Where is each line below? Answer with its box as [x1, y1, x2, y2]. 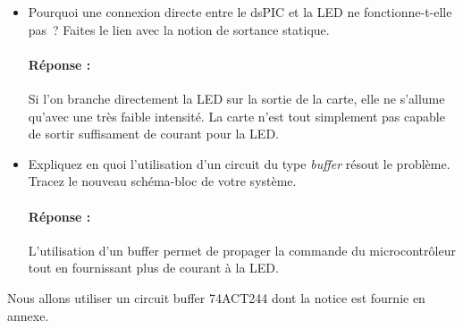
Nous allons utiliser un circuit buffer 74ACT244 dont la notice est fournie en [7, 288, 425, 307]
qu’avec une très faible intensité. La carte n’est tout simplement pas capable [28, 106, 445, 125]
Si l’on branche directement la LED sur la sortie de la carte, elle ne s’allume [28, 88, 445, 107]
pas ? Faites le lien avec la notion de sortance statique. [28, 20, 330, 38]
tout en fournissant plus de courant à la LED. [28, 258, 279, 277]
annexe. [7, 306, 49, 324]
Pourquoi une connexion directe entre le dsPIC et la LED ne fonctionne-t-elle [28, 3, 452, 21]
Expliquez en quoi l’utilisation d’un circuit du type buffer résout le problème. [28, 154, 450, 172]
